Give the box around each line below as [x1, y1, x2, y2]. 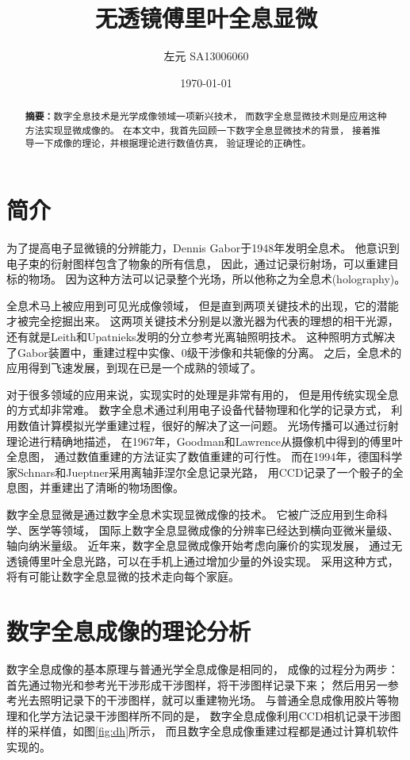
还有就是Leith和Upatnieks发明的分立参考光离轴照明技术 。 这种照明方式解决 [6, 328, 396, 344]
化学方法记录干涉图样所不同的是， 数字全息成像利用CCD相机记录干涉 [28, 707, 390, 724]
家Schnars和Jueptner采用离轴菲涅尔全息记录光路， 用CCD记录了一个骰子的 [6, 463, 393, 480]
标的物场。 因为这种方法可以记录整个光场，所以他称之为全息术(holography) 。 [6, 271, 406, 287]
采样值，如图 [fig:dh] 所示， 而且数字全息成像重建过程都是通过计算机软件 [28, 723, 399, 739]
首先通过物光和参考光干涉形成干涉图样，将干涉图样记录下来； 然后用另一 [6, 676, 388, 693]
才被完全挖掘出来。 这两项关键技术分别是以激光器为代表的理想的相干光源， [6, 313, 399, 329]
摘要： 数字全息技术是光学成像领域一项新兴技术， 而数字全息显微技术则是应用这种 [25, 109, 387, 124]
